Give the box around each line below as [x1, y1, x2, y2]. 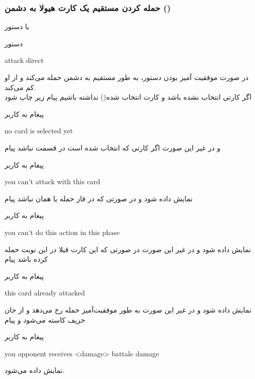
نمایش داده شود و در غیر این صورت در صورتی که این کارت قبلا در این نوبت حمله [5, 244, 251, 254]
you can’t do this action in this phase [5, 226, 120, 237]
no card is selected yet [5, 125, 73, 136]
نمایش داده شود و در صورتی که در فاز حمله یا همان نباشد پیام [5, 193, 193, 203]
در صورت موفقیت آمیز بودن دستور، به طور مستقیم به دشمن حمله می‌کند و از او [5, 72, 248, 82]
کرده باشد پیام [5, 254, 48, 264]
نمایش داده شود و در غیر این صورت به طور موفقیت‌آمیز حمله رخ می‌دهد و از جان [5, 304, 251, 315]
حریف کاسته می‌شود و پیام [5, 314, 85, 325]
